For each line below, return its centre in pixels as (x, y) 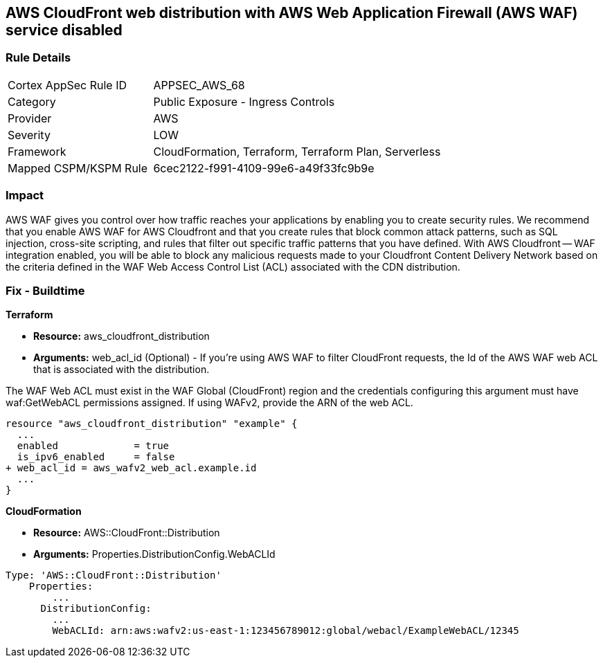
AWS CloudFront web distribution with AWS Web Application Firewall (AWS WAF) (292, 13)
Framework (37, 151)
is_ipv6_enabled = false (96, 457)
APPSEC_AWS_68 (199, 85)
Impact (25, 196)
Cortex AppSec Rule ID (67, 85)
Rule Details (38, 58)
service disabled (64, 30)
